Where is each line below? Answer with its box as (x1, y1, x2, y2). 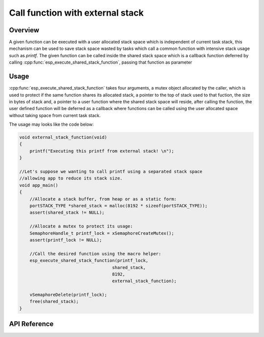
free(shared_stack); (29, 299, 79, 304)
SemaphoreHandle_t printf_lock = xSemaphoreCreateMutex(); (29, 230, 175, 236)
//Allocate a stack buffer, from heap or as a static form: (29, 196, 177, 202)
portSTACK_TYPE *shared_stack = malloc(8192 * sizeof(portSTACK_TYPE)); (29, 203, 208, 208)
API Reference (9, 320, 54, 328)
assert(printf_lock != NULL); (29, 237, 102, 243)
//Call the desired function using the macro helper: (29, 251, 161, 256)
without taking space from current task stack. (9, 112, 101, 118)
